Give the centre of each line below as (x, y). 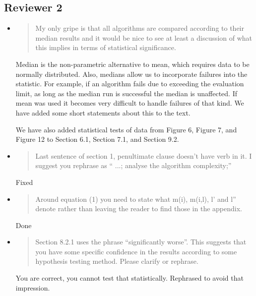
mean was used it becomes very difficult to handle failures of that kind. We (130, 103)
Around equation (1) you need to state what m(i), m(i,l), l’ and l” (136, 199)
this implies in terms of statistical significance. (106, 47)
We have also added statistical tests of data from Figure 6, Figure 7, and (126, 129)
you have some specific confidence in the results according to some (136, 251)
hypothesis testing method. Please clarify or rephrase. (117, 261)
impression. (33, 287)
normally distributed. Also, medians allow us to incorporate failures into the (131, 74)
